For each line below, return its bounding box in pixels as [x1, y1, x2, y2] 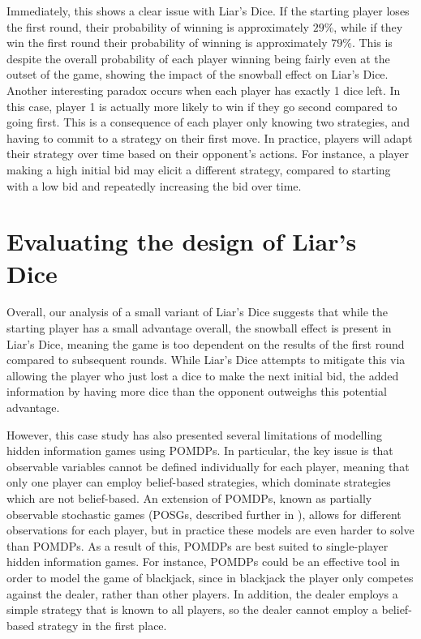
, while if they [333, 18, 403, 35]
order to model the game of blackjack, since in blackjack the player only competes [6, 568, 414, 585]
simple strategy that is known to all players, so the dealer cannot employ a [6, 601, 378, 618]
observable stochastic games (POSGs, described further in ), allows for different [6, 505, 402, 522]
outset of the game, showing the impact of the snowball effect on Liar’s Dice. [6, 66, 389, 83]
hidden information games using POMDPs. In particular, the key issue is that [6, 442, 393, 459]
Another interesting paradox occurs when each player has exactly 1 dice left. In [6, 81, 401, 98]
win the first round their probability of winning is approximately [6, 34, 328, 51]
